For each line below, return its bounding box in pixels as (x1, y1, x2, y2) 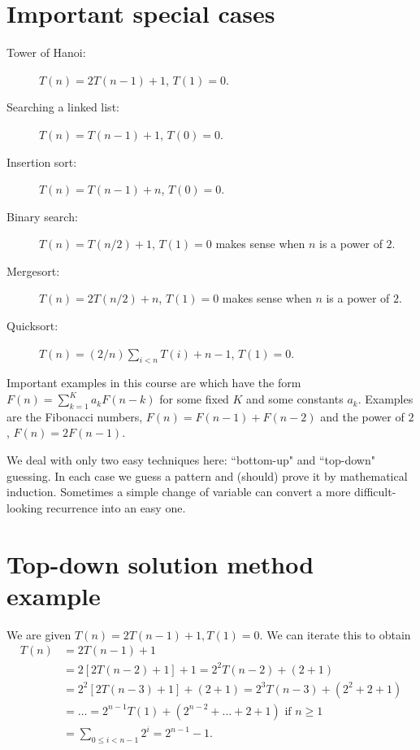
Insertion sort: (6, 153, 77, 170)
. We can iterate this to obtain (259, 626, 411, 643)
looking (6, 499, 43, 516)
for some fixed (159, 390, 229, 408)
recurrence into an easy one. (46, 499, 186, 516)
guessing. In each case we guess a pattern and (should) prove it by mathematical (6, 467, 408, 484)
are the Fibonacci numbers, (6, 408, 143, 425)
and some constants (246, 390, 344, 408)
